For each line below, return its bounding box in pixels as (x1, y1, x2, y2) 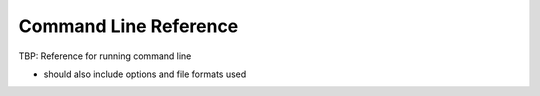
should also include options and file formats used (43, 68, 247, 80)
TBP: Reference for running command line (18, 50, 192, 62)
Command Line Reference (18, 15, 239, 37)
